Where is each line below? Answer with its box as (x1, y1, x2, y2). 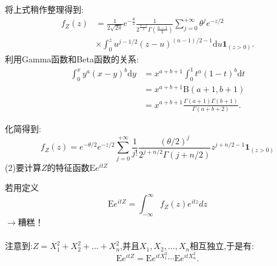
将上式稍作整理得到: (5, 3, 84, 15)
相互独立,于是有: (190, 239, 254, 252)
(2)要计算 (5, 161, 41, 173)
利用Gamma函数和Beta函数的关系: (5, 53, 139, 65)
